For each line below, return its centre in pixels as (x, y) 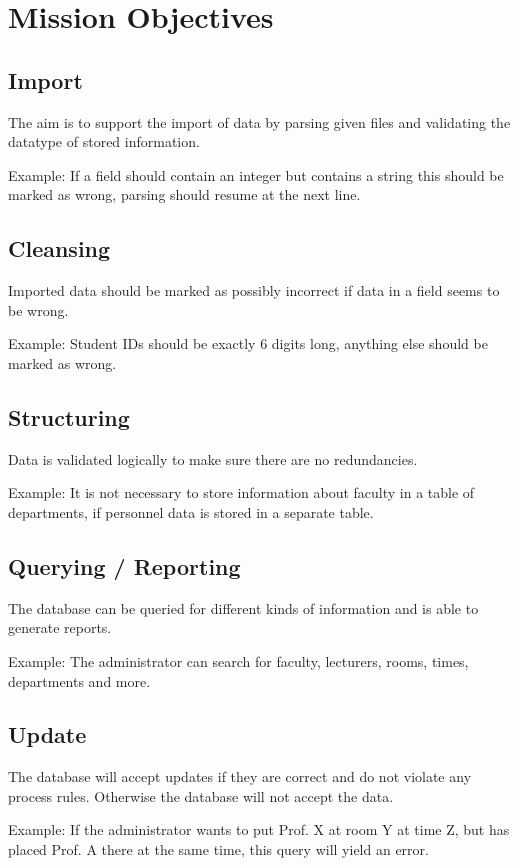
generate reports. (60, 627)
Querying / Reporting (124, 565)
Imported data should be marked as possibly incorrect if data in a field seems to (254, 290)
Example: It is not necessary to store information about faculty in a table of (241, 492)
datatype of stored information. (104, 141)
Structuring (69, 416)
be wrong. (38, 309)
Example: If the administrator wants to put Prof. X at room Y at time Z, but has (259, 829)
